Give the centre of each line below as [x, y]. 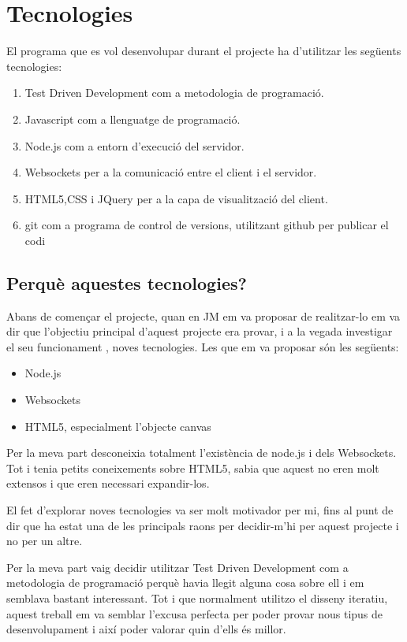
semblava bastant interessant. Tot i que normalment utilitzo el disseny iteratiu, [197, 597]
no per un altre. [45, 541]
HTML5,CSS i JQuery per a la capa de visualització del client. [176, 198]
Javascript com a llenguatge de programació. [133, 119]
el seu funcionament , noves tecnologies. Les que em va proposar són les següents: [203, 346]
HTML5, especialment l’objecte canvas [118, 426]
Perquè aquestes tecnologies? [127, 282]
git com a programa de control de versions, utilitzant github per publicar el [207, 225]
